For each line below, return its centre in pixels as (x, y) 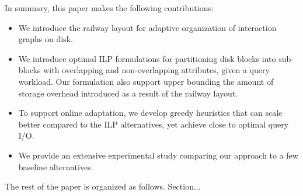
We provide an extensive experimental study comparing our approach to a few (158, 155)
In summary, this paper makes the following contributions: (109, 8)
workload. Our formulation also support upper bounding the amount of (146, 81)
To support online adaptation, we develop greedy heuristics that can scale (150, 113)
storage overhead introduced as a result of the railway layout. (128, 93)
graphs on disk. (46, 39)
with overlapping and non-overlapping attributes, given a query (156, 70)
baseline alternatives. (56, 166)
